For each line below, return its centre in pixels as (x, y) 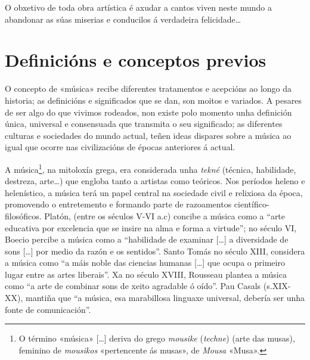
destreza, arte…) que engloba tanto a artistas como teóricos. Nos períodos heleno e (155, 181)
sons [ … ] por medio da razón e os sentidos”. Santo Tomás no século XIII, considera (155, 251)
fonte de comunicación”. (48, 309)
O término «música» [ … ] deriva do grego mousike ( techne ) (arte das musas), (157, 338)
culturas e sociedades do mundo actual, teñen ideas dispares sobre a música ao (148, 135)
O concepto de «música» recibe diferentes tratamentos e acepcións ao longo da (148, 89)
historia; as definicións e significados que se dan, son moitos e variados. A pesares (153, 100)
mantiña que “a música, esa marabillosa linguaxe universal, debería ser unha (165, 298)
